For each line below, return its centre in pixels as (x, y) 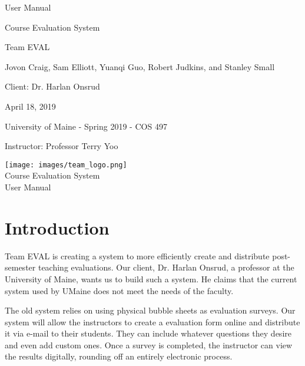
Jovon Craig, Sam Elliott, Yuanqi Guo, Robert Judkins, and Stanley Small (140, 66)
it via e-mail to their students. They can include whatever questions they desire (148, 333)
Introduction (57, 227)
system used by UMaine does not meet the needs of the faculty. (119, 290)
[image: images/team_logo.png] (66, 165)
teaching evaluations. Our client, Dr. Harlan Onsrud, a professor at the (166, 267)
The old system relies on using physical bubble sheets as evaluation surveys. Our (150, 310)
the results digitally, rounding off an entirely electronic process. (119, 356)
